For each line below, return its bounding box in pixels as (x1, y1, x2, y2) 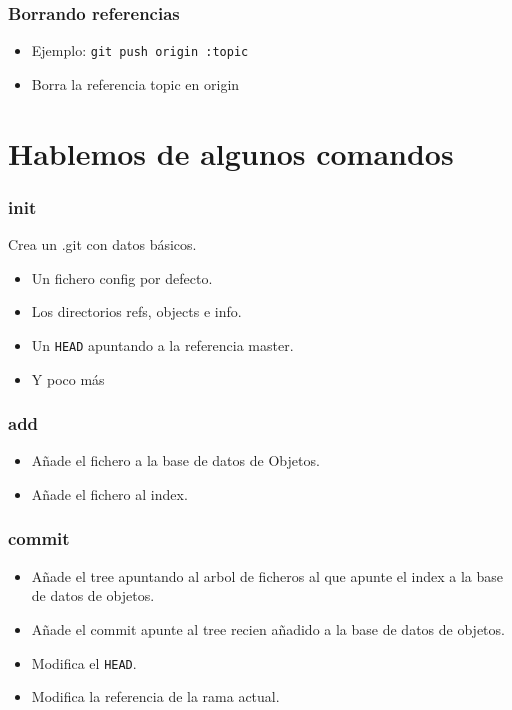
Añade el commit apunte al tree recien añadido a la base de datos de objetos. (31, 618, 505, 639)
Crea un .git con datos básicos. (8, 234, 197, 255)
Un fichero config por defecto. (31, 267, 213, 288)
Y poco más (31, 368, 105, 389)
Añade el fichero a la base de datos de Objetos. (31, 450, 320, 471)
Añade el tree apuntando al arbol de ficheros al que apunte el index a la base (31, 565, 504, 586)
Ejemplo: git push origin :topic (31, 40, 249, 61)
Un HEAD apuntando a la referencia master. (31, 334, 294, 355)
